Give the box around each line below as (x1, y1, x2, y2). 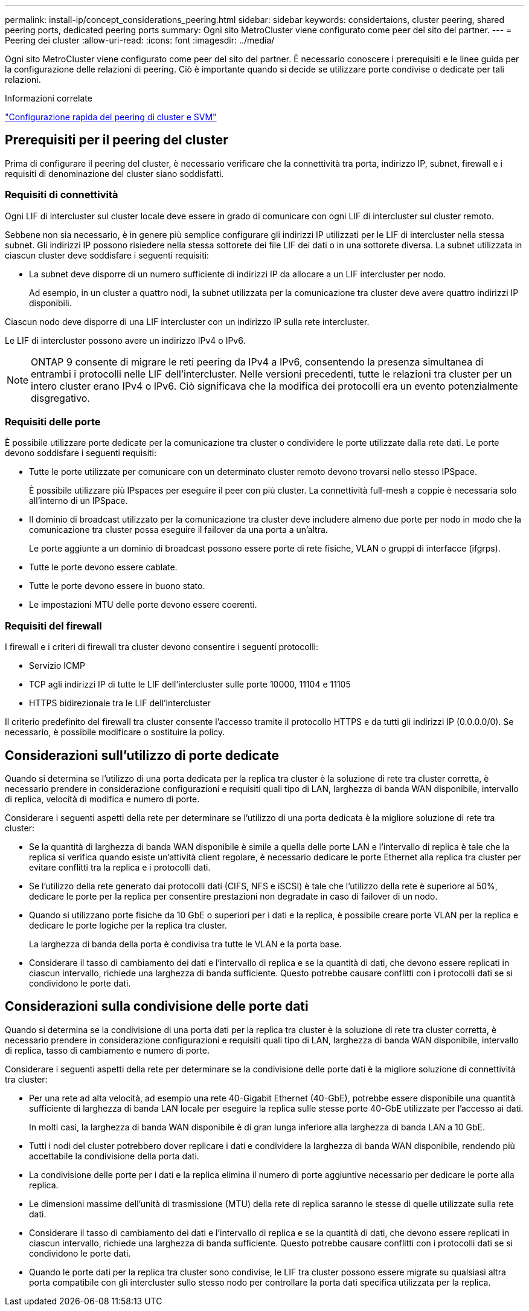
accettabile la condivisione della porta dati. (29, 1150, 199, 1161)
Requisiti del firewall (5, 619, 102, 632)
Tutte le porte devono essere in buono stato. (29, 581, 205, 591)
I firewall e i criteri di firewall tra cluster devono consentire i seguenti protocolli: (5, 642, 318, 652)
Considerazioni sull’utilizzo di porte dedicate (5, 747, 280, 763)
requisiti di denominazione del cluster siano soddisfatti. (5, 168, 224, 179)
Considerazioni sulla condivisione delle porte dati (5, 999, 309, 1014)
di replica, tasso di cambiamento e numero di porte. (5, 1045, 210, 1055)
